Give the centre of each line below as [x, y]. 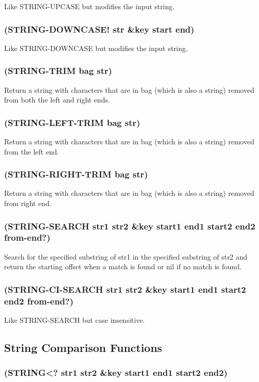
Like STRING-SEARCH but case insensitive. [75, 320]
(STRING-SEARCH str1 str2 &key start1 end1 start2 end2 [130, 226]
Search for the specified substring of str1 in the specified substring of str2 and [126, 256]
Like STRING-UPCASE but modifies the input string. [89, 6]
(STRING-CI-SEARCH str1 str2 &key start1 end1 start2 [125, 289]
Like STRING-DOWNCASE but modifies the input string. [96, 48]
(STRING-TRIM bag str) [58, 71]
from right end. [28, 203]
